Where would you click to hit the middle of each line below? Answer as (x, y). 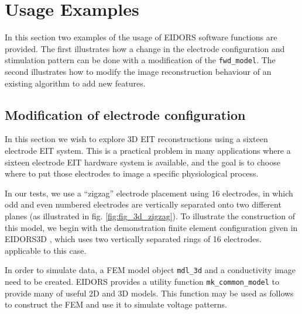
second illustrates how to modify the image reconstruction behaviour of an (138, 71)
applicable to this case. (46, 250)
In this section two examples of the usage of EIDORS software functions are (141, 37)
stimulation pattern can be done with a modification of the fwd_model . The (140, 60)
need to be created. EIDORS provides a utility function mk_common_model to (142, 281)
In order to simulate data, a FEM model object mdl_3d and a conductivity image (150, 270)
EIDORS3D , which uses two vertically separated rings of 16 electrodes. (133, 239)
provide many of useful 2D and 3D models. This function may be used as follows (149, 293)
